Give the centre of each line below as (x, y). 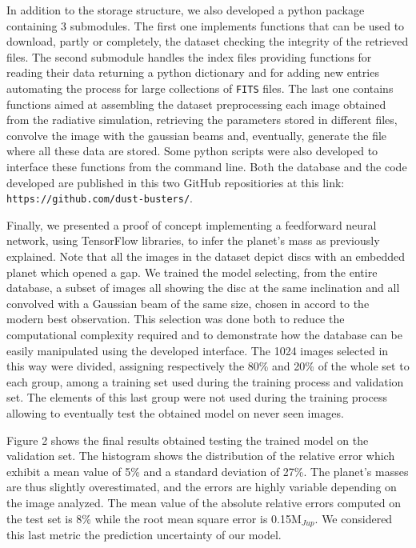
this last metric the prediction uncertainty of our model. (144, 534)
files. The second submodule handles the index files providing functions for (189, 56)
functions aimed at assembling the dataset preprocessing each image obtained (196, 104)
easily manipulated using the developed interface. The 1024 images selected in (198, 350)
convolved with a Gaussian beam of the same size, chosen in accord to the (188, 303)
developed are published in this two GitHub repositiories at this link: (176, 182)
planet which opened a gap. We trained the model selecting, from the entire (192, 272)
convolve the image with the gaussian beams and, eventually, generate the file (197, 135)
